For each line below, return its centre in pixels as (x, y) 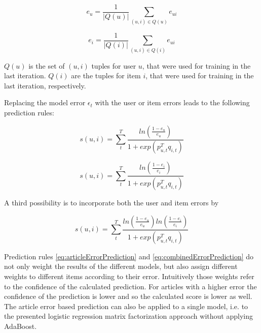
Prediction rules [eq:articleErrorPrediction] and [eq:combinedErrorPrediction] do (129, 256)
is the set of (47, 65)
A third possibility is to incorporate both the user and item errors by (111, 203)
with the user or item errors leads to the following (172, 102)
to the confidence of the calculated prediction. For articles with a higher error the (130, 286)
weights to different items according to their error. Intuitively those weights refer (129, 276)
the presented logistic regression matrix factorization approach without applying (128, 316)
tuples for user (114, 65)
